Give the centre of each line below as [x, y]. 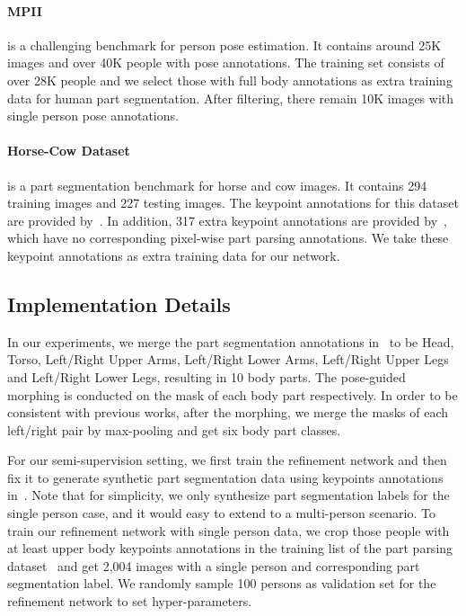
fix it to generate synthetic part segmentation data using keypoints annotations [225, 477]
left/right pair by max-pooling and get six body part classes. [174, 429]
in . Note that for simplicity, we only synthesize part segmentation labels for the [229, 495]
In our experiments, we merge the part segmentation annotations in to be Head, [231, 341]
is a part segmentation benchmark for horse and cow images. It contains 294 [217, 185]
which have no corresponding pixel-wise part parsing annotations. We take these [228, 238]
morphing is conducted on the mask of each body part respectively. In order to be [233, 394]
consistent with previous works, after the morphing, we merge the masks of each [228, 412]
